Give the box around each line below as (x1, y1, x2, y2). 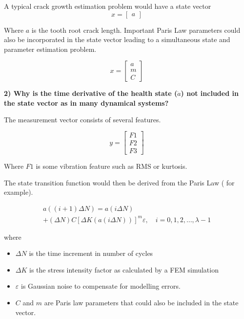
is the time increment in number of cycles (29, 248, 153, 258)
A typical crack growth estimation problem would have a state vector (4, 1, 211, 11)
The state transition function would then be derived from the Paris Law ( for (4, 177, 235, 187)
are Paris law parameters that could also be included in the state (44, 297, 239, 307)
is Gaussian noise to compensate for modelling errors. (20, 281, 181, 291)
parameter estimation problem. (4, 44, 97, 54)
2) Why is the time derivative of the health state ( (4, 88, 178, 98)
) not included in (181, 88, 239, 98)
